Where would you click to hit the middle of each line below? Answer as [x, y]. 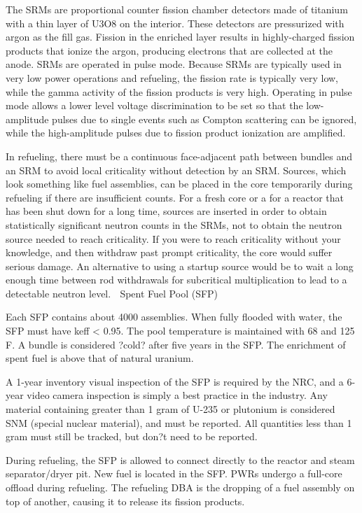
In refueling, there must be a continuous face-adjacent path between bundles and [179, 156]
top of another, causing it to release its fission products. [125, 501]
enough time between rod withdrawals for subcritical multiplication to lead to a [176, 280]
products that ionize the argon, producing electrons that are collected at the [169, 50]
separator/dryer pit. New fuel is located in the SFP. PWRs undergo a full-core [174, 473]
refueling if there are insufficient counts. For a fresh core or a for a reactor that [175, 197]
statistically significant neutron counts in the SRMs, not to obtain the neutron [174, 224]
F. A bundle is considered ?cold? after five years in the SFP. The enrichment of [176, 344]
